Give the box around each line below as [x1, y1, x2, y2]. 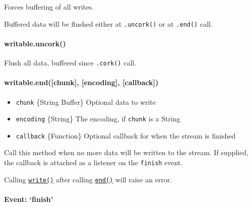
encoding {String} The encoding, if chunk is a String [16, 113, 180, 124]
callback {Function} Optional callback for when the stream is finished [16, 130, 236, 141]
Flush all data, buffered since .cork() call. [4, 57, 137, 68]
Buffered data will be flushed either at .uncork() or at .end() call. [4, 18, 213, 29]
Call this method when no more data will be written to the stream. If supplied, [4, 147, 248, 158]
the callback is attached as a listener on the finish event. [4, 157, 183, 168]
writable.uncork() [4, 38, 66, 48]
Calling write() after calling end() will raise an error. [4, 174, 172, 184]
